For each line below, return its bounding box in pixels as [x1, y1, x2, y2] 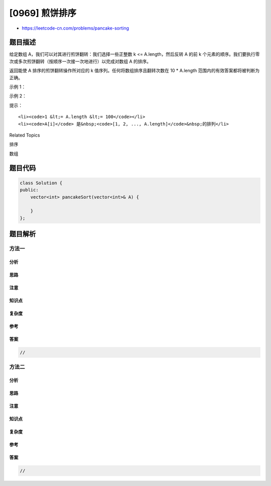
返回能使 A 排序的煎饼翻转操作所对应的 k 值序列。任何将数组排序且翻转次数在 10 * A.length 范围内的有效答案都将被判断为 [9, 68, 260, 74]
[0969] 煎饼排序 [9, 8, 77, 19]
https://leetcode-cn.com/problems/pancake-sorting [22, 25, 129, 31]
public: [20, 187, 39, 193]
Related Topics [9, 132, 40, 138]
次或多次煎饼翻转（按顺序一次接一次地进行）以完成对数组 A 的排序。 [9, 58, 152, 64]
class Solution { [20, 180, 63, 186]
